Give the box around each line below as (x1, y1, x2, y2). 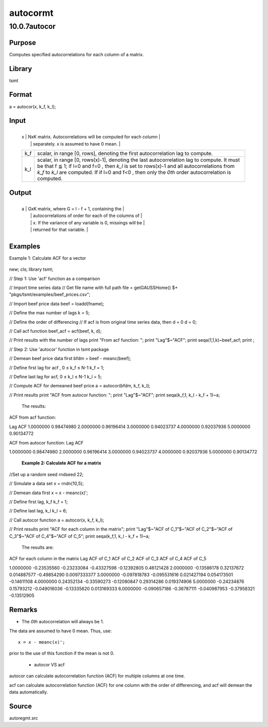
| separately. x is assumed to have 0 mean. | (30, 141, 121, 146)
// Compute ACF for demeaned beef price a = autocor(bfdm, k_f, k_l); (9, 383, 151, 389)
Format (9, 90, 32, 99)
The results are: (21, 544, 54, 550)
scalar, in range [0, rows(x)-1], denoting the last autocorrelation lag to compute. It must (37, 156, 240, 163)
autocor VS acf (34, 661, 65, 667)
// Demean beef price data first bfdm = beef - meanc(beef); (9, 356, 131, 362)
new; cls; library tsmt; (9, 266, 54, 273)
